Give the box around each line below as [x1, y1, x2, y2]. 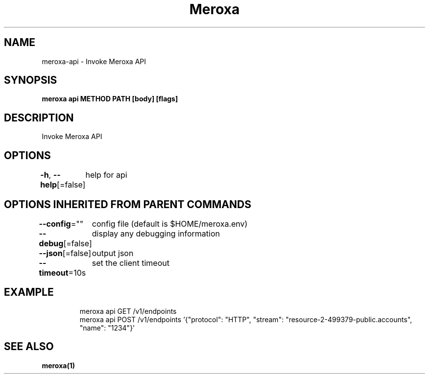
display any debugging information [92, 228, 220, 238]
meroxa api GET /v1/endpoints [79, 307, 177, 315]
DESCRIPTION [4, 111, 74, 124]
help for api [85, 170, 127, 180]
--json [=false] [39, 248, 92, 258]
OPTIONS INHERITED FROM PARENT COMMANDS [4, 198, 251, 211]
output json [92, 248, 134, 258]
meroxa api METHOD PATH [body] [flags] [42, 94, 178, 103]
